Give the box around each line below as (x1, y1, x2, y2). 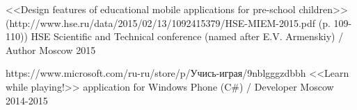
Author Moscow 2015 (6, 42, 96, 57)
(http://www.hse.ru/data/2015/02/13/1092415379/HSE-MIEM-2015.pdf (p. (6, 15, 331, 30)
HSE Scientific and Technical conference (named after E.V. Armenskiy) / (31, 29, 344, 44)
